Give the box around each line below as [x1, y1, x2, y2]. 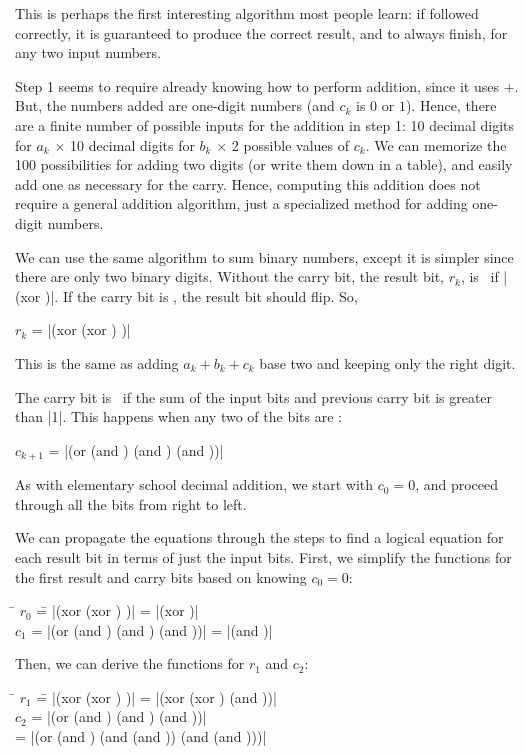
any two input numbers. [15, 42, 161, 63]
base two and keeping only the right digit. [259, 352, 516, 373]
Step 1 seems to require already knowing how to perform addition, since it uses [15, 75, 499, 96]
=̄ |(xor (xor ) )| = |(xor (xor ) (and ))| [36, 686, 277, 707]
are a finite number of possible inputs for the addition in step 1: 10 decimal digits [15, 114, 515, 135]
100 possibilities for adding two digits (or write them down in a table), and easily [15, 154, 513, 175]
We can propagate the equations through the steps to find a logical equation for [15, 527, 504, 548]
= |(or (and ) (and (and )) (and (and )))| [15, 726, 267, 747]
